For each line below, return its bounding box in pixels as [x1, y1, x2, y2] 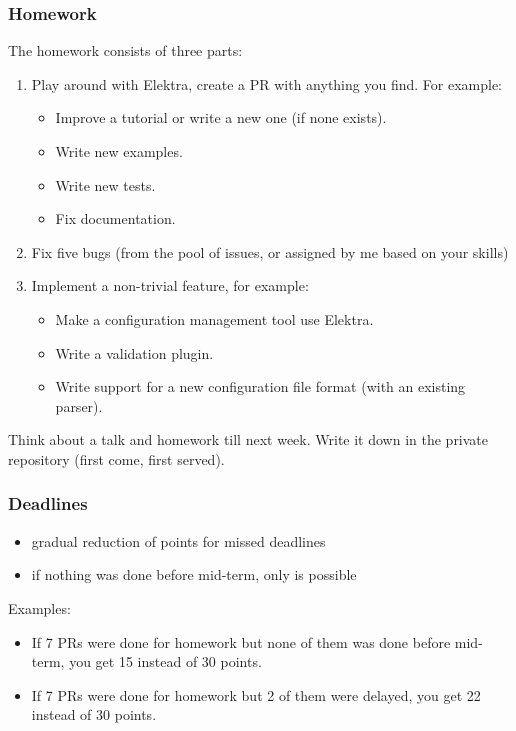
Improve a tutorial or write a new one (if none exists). [55, 107, 387, 128]
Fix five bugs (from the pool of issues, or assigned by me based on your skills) [31, 241, 509, 262]
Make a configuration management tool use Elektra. [55, 308, 374, 329]
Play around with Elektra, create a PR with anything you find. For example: [31, 73, 502, 94]
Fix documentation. [55, 208, 176, 229]
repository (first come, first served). [8, 448, 225, 469]
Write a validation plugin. [55, 342, 214, 363]
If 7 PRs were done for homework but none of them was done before [31, 631, 451, 652]
